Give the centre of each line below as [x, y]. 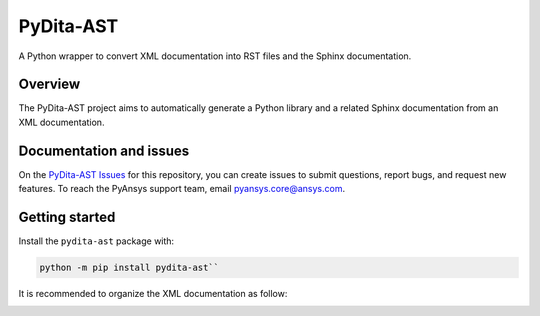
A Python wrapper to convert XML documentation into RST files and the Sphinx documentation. [215, 56]
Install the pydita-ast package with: [96, 241]
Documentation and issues [104, 150]
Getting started [67, 216]
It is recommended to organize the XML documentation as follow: [153, 294]
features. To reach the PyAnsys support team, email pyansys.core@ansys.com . [181, 189]
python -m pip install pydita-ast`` [129, 268]
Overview [49, 84]
